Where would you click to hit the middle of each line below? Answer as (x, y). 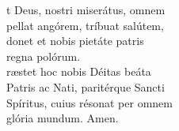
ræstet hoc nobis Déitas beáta (79, 71)
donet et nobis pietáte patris (75, 41)
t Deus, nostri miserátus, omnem (86, 9)
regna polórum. (44, 56)
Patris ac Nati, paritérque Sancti (86, 86)
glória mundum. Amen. (63, 118)
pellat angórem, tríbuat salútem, (85, 25)
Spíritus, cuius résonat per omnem (89, 102)
